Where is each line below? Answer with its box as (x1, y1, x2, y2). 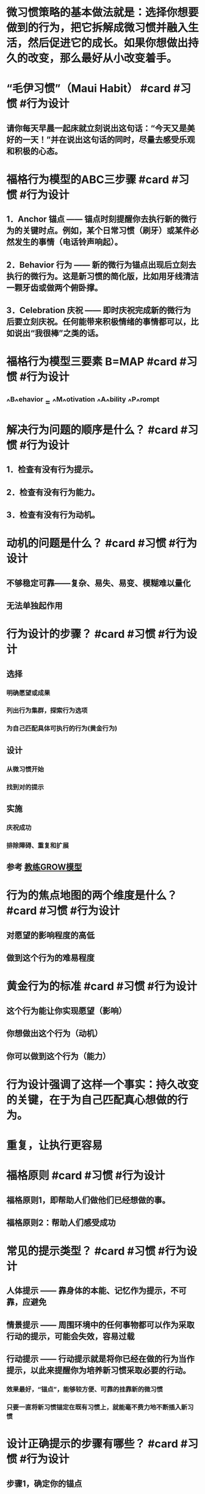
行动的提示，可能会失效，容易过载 (6, 1331, 135, 1341)
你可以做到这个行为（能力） (6, 1051, 111, 1061)
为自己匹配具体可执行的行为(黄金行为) (6, 724, 118, 733)
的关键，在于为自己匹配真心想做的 (6, 1093, 178, 1107)
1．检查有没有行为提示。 (6, 465, 99, 475)
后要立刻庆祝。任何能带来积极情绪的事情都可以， (6, 317, 191, 327)
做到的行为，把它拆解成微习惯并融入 (6, 21, 189, 35)
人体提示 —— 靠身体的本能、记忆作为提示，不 (6, 1286, 179, 1296)
